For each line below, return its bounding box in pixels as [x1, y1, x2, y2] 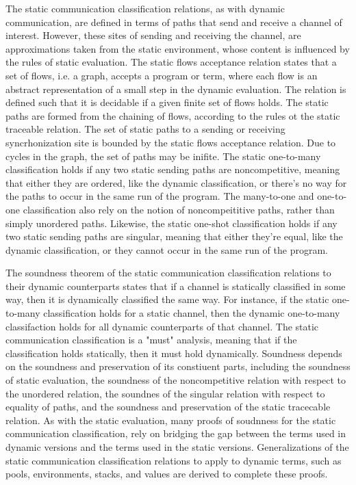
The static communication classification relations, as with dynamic [5, 1, 285, 15]
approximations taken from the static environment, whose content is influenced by [5, 41, 350, 55]
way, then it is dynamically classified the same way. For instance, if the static [5, 292, 329, 306]
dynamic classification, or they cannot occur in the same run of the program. [5, 242, 328, 257]
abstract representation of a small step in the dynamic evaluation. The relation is [5, 81, 346, 96]
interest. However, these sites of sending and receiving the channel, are [5, 28, 301, 42]
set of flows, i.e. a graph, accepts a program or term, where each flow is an [5, 68, 318, 82]
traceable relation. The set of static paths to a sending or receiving [5, 122, 285, 136]
